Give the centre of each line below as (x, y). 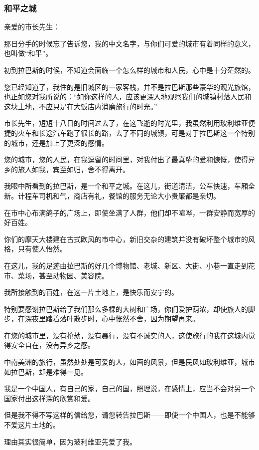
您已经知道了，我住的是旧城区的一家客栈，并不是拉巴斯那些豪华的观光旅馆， (129, 87)
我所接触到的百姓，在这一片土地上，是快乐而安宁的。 (91, 292)
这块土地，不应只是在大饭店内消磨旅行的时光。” (81, 106)
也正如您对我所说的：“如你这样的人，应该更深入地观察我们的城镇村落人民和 (128, 97)
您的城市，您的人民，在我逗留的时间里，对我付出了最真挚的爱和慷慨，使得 (126, 159)
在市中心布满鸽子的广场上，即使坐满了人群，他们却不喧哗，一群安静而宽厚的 (129, 212)
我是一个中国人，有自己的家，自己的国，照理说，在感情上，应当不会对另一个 (129, 388)
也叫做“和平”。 (28, 53)
